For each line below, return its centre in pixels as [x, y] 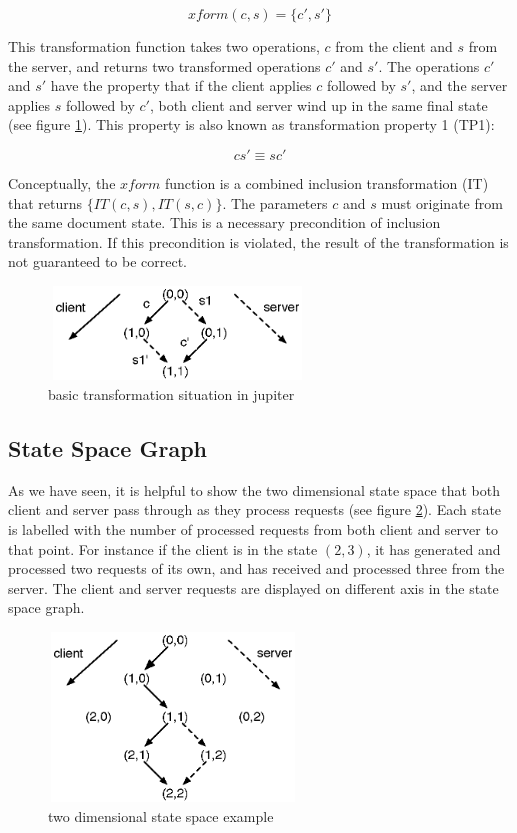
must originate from [442, 202]
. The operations [429, 65]
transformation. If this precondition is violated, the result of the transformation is [258, 241]
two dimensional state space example [161, 815]
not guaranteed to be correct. [98, 261]
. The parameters [275, 202]
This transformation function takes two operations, [164, 46]
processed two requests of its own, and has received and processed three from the [256, 568]
